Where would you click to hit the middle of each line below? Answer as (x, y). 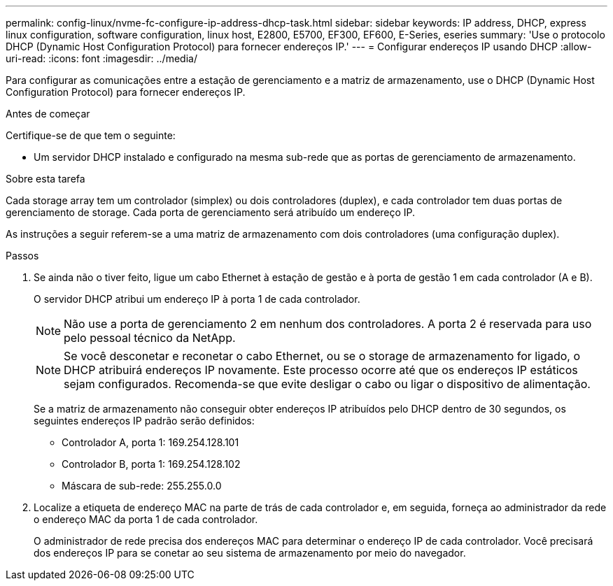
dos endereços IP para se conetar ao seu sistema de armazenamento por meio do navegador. (250, 553)
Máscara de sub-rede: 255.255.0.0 (142, 486)
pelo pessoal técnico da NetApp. (150, 338)
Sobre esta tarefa (45, 179)
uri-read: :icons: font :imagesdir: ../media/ (101, 58)
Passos (22, 256)
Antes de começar (48, 114)
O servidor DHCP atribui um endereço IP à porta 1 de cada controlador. (197, 299)
